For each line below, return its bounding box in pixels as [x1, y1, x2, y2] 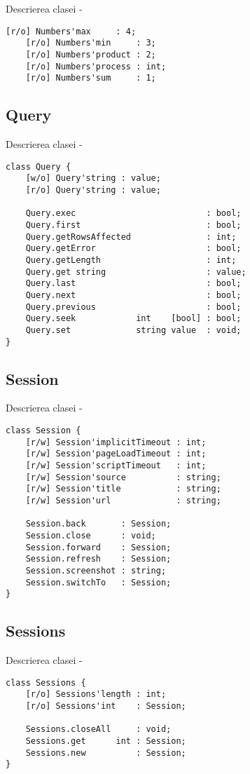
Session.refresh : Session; [25, 554, 172, 564]
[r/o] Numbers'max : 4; [6, 26, 137, 36]
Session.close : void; [25, 530, 156, 541]
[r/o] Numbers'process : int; [25, 61, 167, 72]
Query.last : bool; [25, 278, 242, 289]
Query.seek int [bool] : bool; [25, 313, 242, 324]
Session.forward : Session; [25, 542, 172, 552]
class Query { [6, 161, 71, 172]
